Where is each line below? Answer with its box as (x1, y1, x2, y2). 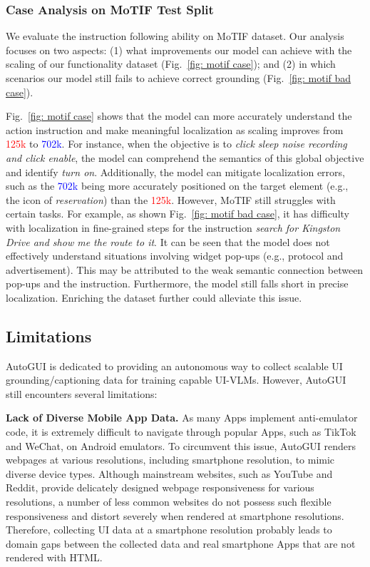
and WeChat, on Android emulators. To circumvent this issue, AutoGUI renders (6, 438, 356, 453)
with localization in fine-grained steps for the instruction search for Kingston (6, 220, 341, 235)
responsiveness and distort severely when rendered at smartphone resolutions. (6, 508, 344, 523)
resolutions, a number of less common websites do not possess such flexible (6, 494, 332, 509)
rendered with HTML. (6, 550, 103, 565)
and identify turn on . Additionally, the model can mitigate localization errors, (6, 164, 345, 179)
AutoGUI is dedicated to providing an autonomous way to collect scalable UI (6, 358, 343, 373)
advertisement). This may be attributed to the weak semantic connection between (6, 262, 364, 277)
